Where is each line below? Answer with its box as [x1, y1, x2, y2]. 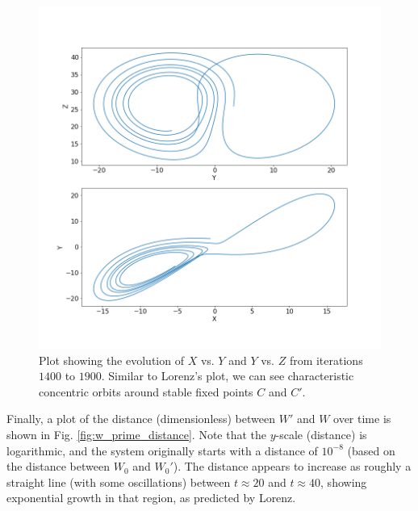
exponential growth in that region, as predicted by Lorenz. [6, 489, 296, 506]
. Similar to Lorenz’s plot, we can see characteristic [101, 367, 354, 384]
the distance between [6, 458, 111, 475]
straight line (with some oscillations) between [6, 473, 231, 490]
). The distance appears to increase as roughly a [173, 458, 412, 475]
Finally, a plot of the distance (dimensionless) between [6, 410, 276, 427]
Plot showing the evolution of [39, 351, 184, 368]
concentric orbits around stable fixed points [39, 383, 253, 400]
